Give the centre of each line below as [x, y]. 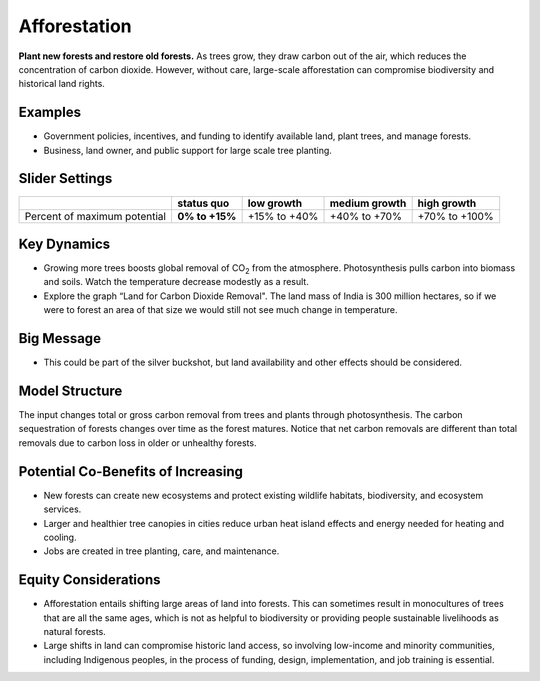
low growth [275, 203]
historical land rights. [61, 84]
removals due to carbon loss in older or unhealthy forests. [137, 442]
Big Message [60, 338]
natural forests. [75, 631]
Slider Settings [65, 178]
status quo [203, 203]
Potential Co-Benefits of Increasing [131, 471]
